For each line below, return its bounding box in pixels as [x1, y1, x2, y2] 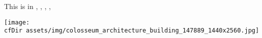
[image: [4, 18, 30, 26]
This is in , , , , [4, 1, 51, 11]
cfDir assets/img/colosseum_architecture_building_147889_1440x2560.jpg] [4, 27, 259, 34]
